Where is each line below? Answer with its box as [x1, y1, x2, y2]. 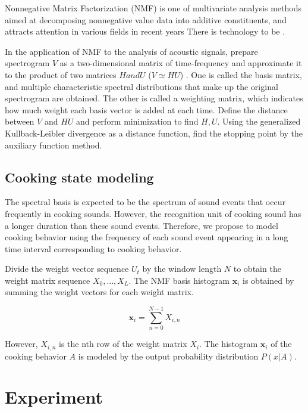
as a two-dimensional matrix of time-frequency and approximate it [59, 57, 302, 69]
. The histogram [199, 337, 258, 350]
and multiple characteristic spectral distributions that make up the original [5, 80, 278, 92]
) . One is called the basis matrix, [180, 68, 302, 80]
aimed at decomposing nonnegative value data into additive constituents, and [5, 13, 287, 26]
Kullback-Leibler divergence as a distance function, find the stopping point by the [5, 126, 303, 139]
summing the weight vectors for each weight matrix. [5, 286, 194, 298]
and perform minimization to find [76, 115, 199, 128]
